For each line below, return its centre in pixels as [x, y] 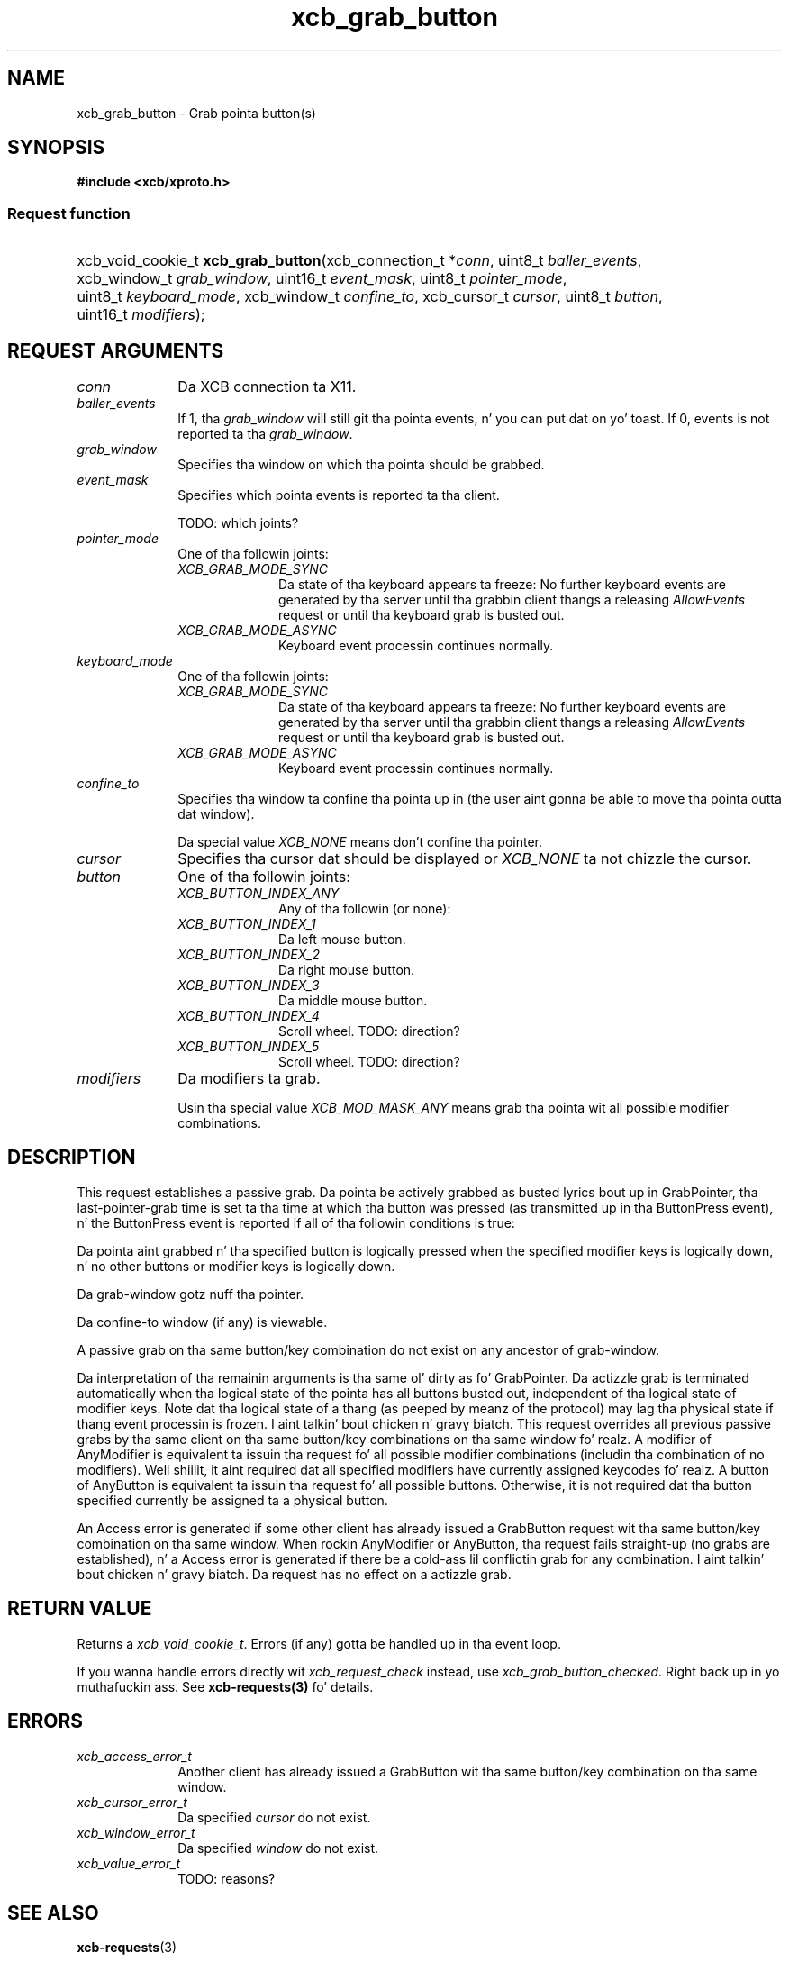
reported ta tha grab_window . [265, 434]
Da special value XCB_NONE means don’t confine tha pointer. [360, 842]
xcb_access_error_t [134, 1756]
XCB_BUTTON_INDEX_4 [249, 1016]
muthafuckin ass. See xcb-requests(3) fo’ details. [225, 1686]
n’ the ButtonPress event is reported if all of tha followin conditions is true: [296, 1222]
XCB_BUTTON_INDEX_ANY [258, 894]
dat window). [216, 814]
